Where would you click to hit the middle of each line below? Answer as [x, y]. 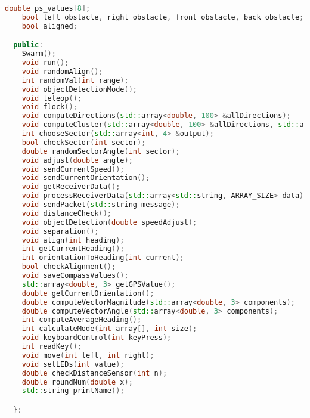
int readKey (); [52, 347]
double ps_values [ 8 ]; [48, 8]
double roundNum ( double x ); [77, 382]
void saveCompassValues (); [75, 276]
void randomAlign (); [62, 71]
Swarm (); [39, 54]
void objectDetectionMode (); [79, 89]
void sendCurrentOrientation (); [86, 178]
